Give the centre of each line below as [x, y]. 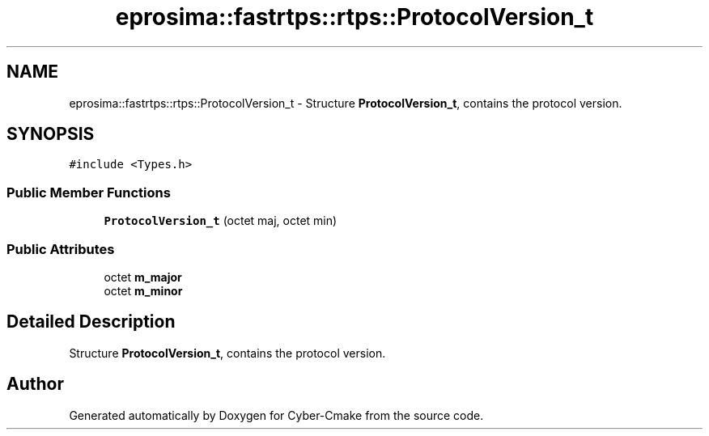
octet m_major [143, 277]
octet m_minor [143, 290]
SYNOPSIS [51, 134]
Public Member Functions [89, 192]
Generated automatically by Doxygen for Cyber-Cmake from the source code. [276, 415]
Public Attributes [61, 249]
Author [35, 384]
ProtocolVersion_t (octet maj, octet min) [221, 221]
